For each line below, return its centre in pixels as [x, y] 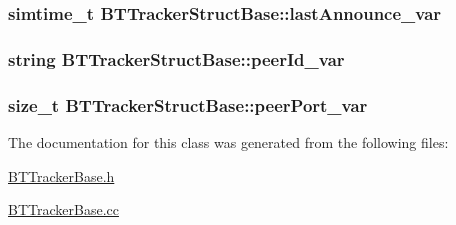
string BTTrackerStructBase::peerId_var [176, 58]
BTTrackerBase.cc [63, 209]
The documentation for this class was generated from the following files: [228, 141]
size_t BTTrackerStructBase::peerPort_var [188, 104]
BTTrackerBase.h [61, 175]
